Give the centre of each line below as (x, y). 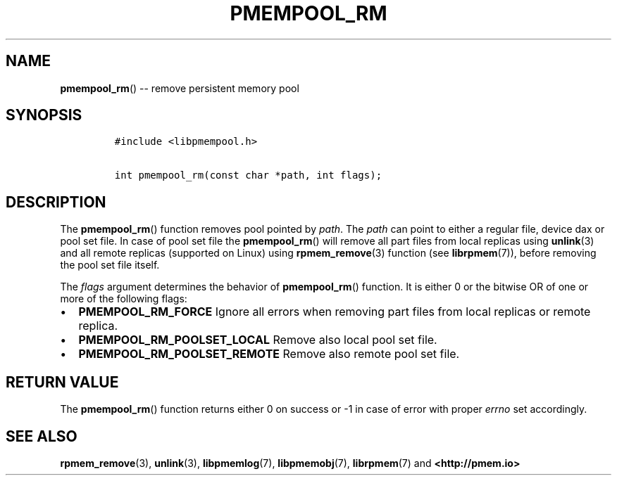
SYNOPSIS (44, 115)
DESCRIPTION (56, 202)
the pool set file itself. (110, 265)
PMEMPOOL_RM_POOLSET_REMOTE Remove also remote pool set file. (269, 354)
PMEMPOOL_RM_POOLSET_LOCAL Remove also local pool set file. (258, 340)
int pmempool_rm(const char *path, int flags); (248, 175)
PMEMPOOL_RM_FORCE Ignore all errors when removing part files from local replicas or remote (335, 312)
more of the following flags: (124, 299)
